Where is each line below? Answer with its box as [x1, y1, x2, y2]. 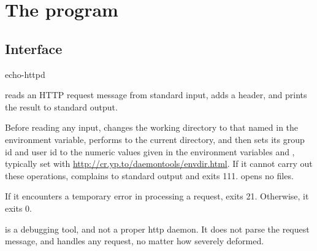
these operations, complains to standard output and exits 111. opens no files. [5, 169, 294, 182]
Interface [5, 39, 63, 58]
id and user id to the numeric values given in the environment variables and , [5, 145, 295, 158]
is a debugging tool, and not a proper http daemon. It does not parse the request [5, 222, 310, 235]
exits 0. [5, 201, 32, 214]
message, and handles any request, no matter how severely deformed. [5, 234, 264, 247]
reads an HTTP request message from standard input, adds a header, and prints [5, 88, 307, 101]
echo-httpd [5, 68, 45, 80]
